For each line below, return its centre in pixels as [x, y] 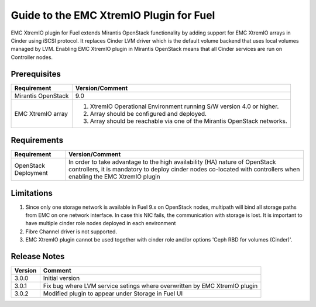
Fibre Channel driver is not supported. [71, 232]
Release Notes [38, 256]
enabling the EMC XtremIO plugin [114, 177]
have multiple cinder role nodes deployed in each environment [101, 223]
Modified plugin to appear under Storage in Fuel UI [113, 294]
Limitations [32, 193]
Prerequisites [36, 74]
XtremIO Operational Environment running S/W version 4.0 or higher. [184, 106]
